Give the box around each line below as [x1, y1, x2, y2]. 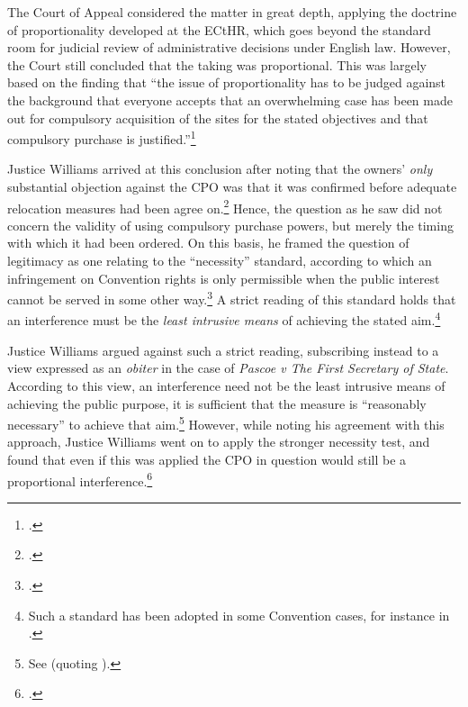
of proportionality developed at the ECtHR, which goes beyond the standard [7, 20, 431, 39]
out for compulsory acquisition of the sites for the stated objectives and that [7, 108, 428, 127]
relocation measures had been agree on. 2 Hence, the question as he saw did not [7, 195, 443, 217]
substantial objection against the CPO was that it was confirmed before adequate [7, 177, 457, 195]
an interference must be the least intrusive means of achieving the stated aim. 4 [7, 308, 441, 330]
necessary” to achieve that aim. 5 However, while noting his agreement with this [7, 412, 445, 433]
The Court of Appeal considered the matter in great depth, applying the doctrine [7, 3, 457, 21]
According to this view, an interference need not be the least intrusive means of [7, 376, 445, 394]
